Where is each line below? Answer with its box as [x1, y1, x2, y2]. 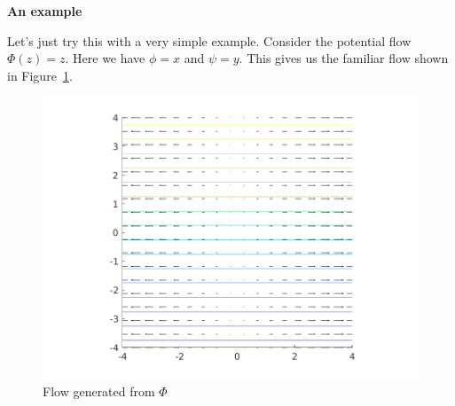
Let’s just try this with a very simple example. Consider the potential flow [7, 31, 412, 50]
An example [7, 2, 82, 20]
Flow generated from [43, 381, 155, 400]
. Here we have [65, 49, 145, 67]
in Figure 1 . [7, 66, 73, 84]
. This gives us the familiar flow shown [239, 49, 449, 67]
